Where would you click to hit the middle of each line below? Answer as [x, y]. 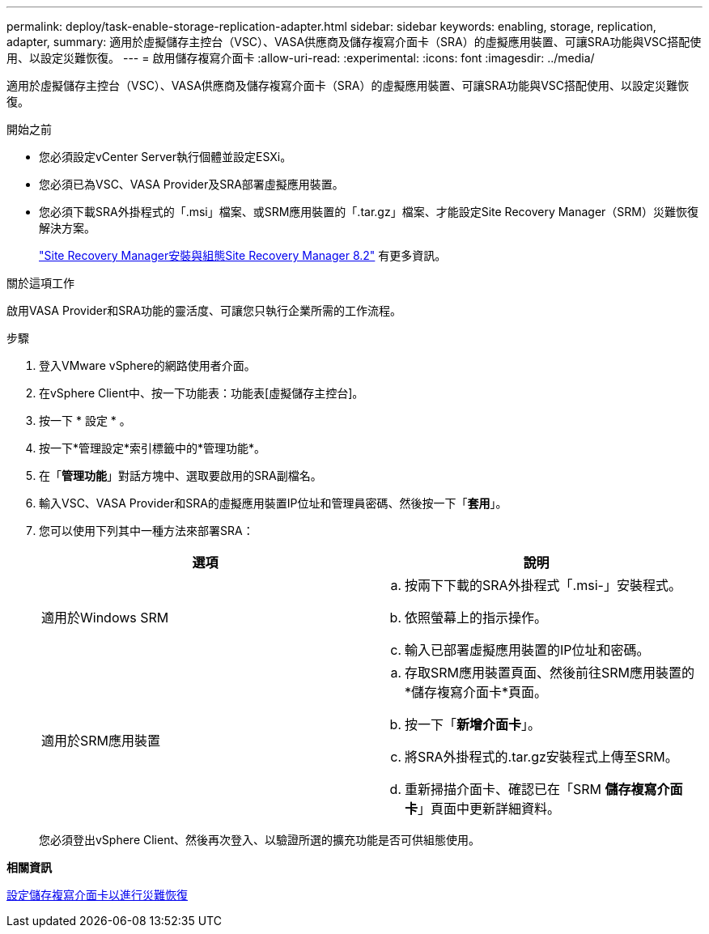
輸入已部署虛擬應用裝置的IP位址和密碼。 [527, 650]
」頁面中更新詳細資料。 [489, 809]
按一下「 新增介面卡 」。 [473, 724]
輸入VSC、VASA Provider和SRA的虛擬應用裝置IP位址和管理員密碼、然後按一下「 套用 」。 [273, 503]
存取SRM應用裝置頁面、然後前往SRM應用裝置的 [550, 673]
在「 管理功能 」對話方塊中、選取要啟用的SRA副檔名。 [180, 475]
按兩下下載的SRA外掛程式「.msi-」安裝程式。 [543, 585]
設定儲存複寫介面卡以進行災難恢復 [97, 895]
